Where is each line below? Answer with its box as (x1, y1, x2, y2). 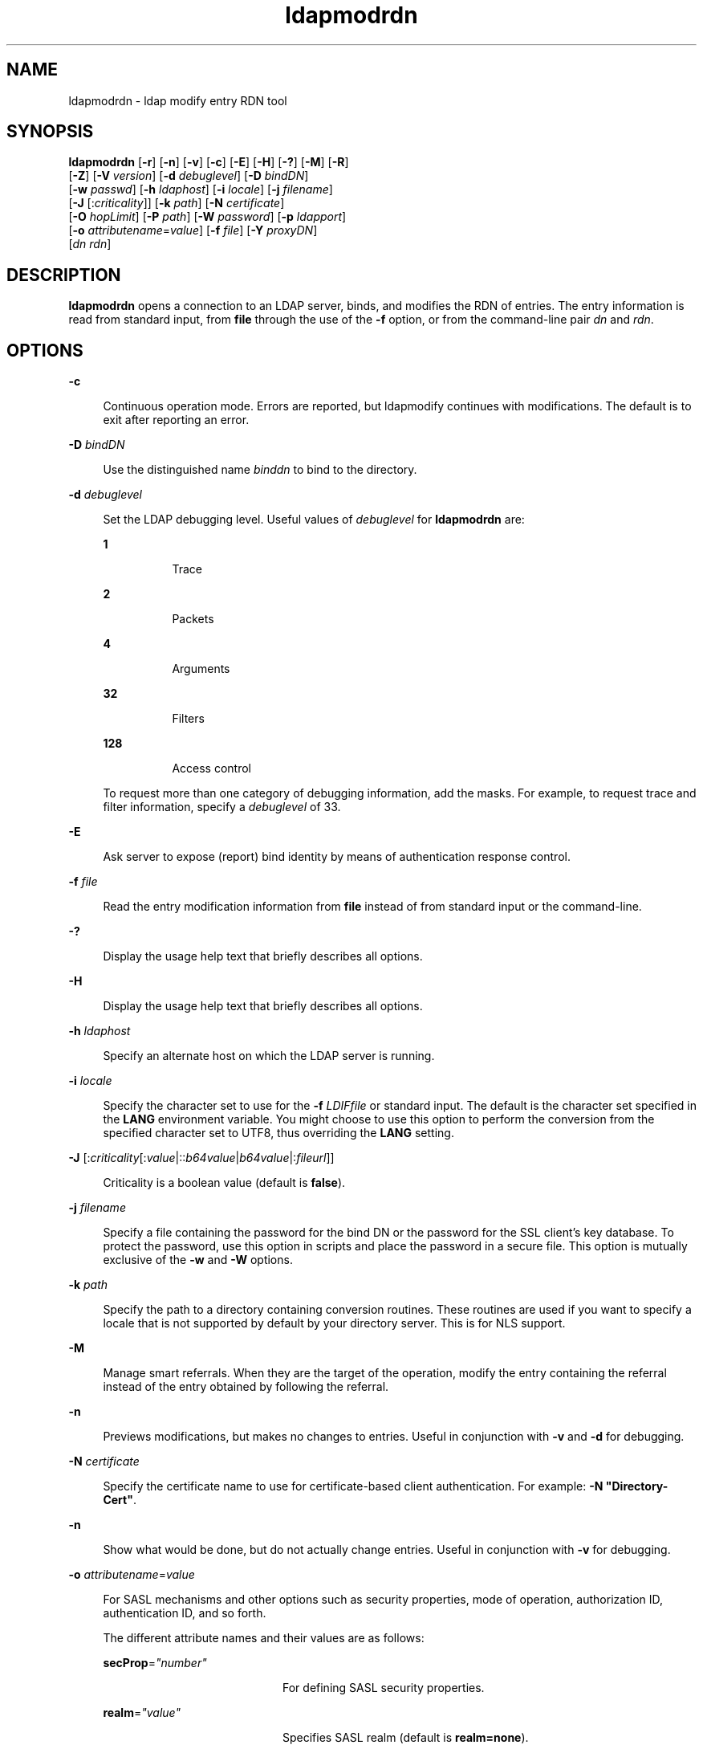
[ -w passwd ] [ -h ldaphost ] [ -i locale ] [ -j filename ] (68, 182, 333, 197)
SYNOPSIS (6, 121, 94, 142)
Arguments (172, 662, 230, 676)
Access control (172, 761, 251, 776)
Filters (172, 711, 205, 726)
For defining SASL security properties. (282, 1681, 485, 1695)
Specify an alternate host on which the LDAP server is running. (103, 1049, 435, 1063)
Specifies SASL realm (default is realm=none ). (282, 1731, 529, 1745)
